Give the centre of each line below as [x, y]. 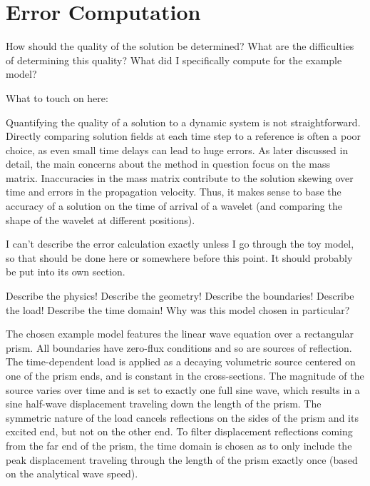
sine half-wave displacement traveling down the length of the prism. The [164, 404]
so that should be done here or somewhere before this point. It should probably [179, 257]
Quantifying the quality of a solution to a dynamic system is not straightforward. [183, 122]
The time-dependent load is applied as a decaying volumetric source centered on [181, 361]
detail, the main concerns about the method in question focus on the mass [168, 164]
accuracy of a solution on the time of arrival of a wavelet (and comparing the [174, 206]
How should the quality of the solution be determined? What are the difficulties [180, 46]
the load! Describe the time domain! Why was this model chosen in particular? [178, 309]
